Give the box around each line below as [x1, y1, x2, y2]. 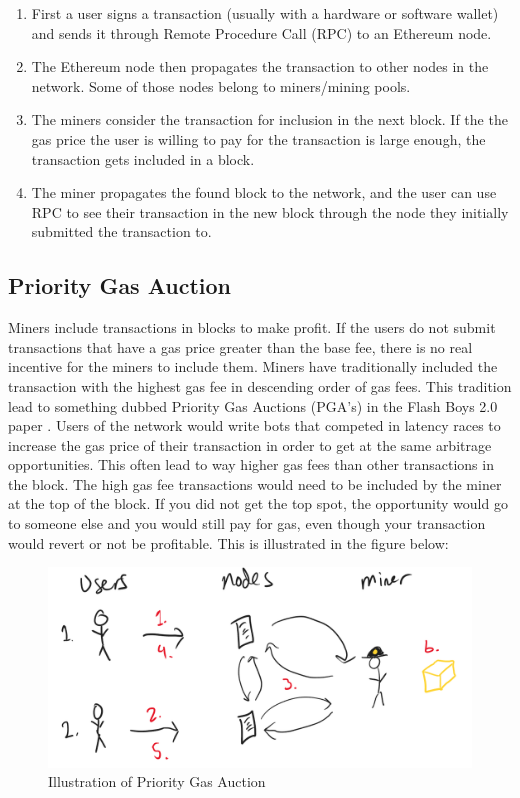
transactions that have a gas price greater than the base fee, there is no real [8, 336, 473, 357]
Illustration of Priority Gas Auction [48, 771, 266, 792]
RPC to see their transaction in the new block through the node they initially [31, 201, 509, 222]
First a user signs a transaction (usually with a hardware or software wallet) [31, 3, 499, 23]
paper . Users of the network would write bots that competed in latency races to [8, 415, 501, 436]
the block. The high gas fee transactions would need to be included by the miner [8, 473, 502, 494]
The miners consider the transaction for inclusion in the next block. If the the [31, 109, 508, 130]
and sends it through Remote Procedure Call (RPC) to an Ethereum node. [31, 22, 492, 43]
